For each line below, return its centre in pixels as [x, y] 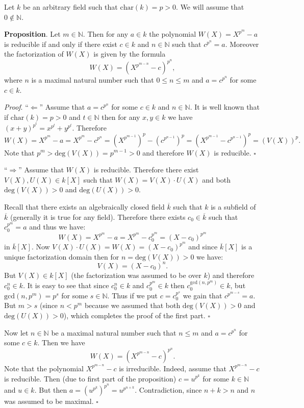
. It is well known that [225, 107]
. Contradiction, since [168, 390]
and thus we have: [57, 227]
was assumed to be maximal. [49, 401]
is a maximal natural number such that [93, 80]
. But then [51, 390]
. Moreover [242, 44]
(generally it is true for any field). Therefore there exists [98, 216]
